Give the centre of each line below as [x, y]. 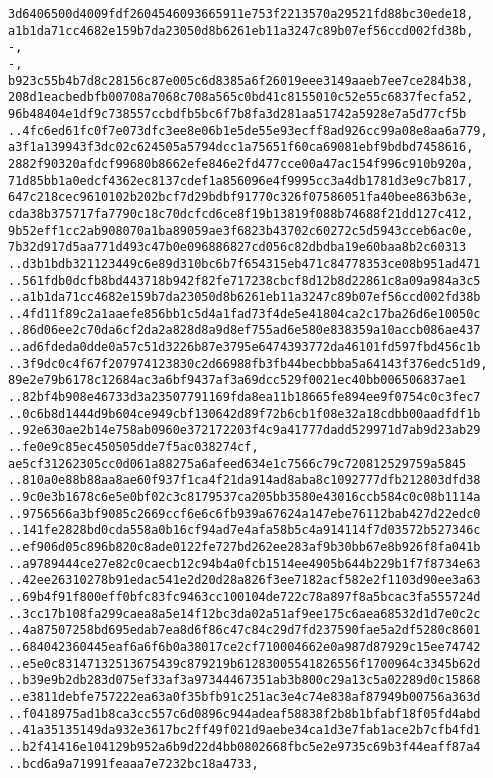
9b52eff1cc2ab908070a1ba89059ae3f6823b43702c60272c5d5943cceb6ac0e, [241, 230]
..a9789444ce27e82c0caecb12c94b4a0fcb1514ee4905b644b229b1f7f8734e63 [244, 563]
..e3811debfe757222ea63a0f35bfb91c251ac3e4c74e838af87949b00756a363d [244, 696]
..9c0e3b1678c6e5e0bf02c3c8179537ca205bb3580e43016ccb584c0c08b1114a [244, 497]
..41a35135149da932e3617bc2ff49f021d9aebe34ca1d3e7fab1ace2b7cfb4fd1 [244, 730]
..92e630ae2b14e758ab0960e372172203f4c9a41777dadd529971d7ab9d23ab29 [244, 430]
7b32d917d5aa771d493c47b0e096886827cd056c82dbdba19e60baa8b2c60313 [237, 247]
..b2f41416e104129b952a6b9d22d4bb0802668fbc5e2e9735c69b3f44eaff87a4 [244, 746]
